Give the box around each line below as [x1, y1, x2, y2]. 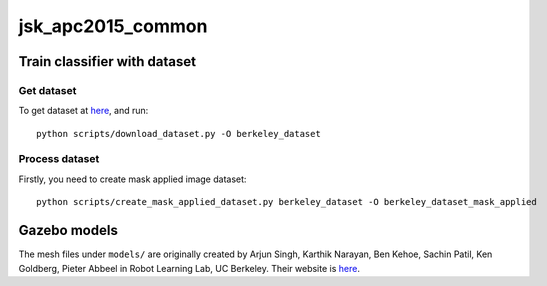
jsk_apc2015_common [18, 15, 208, 37]
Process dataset [18, 152, 100, 166]
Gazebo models [18, 222, 119, 239]
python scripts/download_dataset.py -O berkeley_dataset [36, 128, 322, 139]
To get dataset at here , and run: [18, 105, 149, 117]
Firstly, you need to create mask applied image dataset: [18, 173, 247, 185]
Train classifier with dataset [18, 53, 197, 70]
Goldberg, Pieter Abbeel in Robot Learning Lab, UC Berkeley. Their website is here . [18, 262, 360, 274]
